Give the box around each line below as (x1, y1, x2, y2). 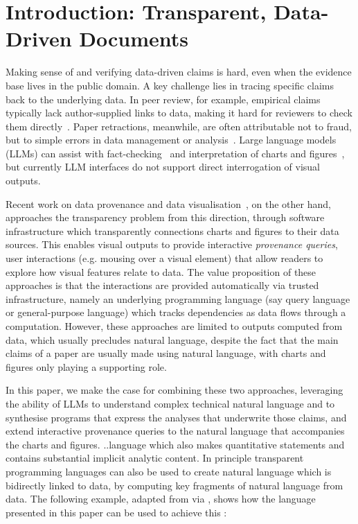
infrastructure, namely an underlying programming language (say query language (6, 291, 350, 306)
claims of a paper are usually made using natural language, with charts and (6, 346, 326, 360)
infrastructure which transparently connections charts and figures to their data (6, 223, 339, 238)
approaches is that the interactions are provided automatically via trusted (6, 278, 319, 292)
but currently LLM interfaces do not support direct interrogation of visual (6, 159, 321, 174)
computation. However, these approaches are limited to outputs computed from (6, 319, 343, 333)
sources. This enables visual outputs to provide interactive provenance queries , (6, 237, 338, 252)
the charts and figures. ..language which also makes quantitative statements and (6, 437, 345, 451)
